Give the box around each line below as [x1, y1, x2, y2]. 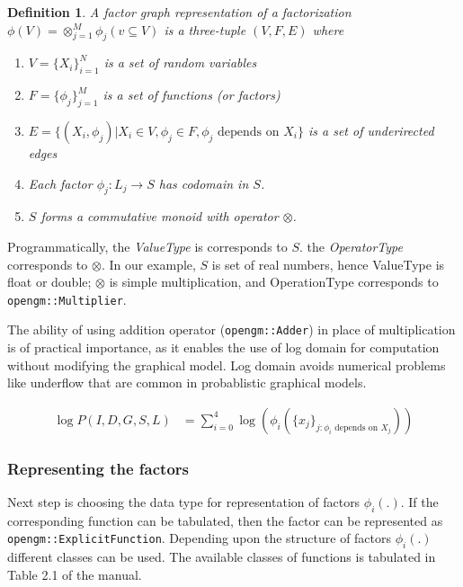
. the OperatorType [299, 236, 403, 255]
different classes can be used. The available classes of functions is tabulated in [7, 547, 436, 566]
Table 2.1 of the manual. [7, 565, 142, 583]
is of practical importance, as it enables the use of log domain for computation [7, 338, 440, 357]
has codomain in [158, 173, 249, 192]
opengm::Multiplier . [7, 289, 127, 308]
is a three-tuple [164, 20, 246, 39]
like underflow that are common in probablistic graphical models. [7, 373, 367, 392]
